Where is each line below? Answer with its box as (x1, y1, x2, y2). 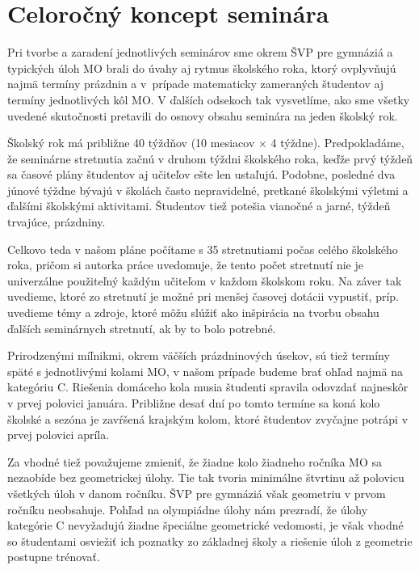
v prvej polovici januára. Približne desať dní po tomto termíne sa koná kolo (7, 395, 380, 411)
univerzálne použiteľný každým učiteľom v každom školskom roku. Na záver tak (7, 272, 402, 289)
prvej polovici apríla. (7, 426, 110, 443)
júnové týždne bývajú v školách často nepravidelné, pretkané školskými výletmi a (7, 181, 409, 198)
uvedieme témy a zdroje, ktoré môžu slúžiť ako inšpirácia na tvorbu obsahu (7, 304, 379, 321)
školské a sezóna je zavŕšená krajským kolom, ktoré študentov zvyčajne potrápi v (7, 410, 409, 427)
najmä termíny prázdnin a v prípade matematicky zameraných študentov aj (7, 75, 384, 92)
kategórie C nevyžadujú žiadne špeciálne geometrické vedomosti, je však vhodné (7, 517, 404, 534)
